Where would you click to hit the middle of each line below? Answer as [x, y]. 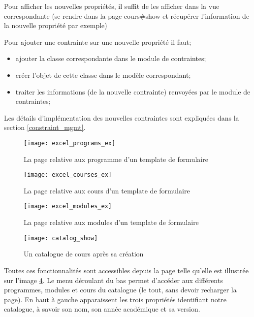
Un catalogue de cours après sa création [84, 254]
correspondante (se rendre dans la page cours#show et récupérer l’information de [127, 16]
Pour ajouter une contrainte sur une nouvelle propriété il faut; [98, 42]
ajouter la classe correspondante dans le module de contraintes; [111, 58]
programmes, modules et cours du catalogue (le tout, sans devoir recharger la [120, 290]
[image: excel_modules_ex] [68, 206]
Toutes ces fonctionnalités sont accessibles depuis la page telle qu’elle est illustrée [126, 270]
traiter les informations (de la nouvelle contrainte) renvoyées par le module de [133, 91]
